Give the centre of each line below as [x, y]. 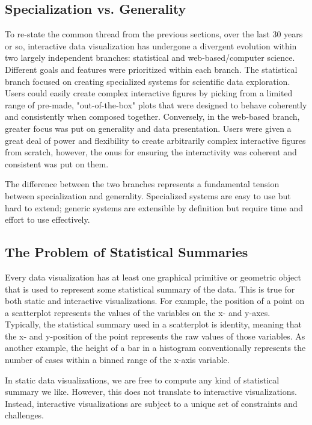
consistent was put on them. [57, 163]
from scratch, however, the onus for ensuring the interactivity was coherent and [151, 152]
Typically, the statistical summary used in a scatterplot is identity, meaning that [154, 324]
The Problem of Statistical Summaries [127, 252]
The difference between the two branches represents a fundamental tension [142, 184]
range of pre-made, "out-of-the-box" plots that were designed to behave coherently [156, 104]
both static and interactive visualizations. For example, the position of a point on [155, 301]
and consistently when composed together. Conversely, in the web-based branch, [152, 116]
